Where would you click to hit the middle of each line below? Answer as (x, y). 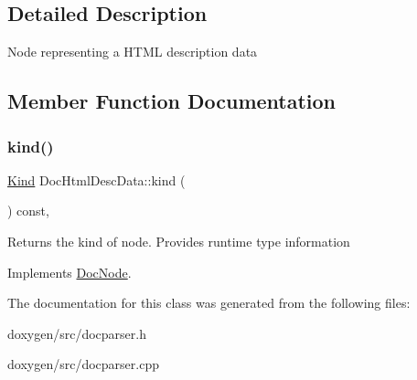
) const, (28, 211)
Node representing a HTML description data (133, 52)
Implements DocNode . (69, 272)
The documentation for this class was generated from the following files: (209, 303)
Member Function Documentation (172, 101)
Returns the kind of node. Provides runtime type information (179, 241)
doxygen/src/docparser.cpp (83, 364)
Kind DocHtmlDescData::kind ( (96, 179)
